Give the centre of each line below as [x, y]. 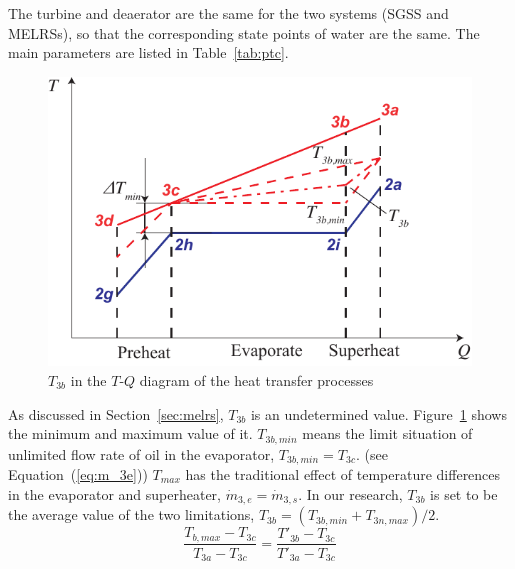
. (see [371, 453]
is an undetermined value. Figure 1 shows [378, 413]
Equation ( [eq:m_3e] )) [78, 474]
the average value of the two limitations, [131, 514]
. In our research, [350, 493]
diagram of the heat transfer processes [256, 379]
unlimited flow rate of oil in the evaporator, [141, 453]
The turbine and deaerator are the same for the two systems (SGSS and [228, 13]
